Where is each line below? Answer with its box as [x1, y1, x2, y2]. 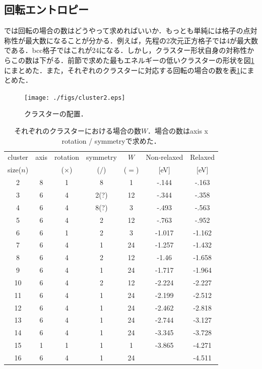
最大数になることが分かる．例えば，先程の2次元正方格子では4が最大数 [25, 35, 258, 45]
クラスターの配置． [24, 108, 88, 119]
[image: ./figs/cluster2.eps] [24, 94, 125, 101]
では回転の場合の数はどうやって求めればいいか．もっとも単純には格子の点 [4, 25, 250, 36]
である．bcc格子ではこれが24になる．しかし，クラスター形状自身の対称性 [4, 45, 247, 55]
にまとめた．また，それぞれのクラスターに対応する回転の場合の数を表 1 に [4, 65, 247, 75]
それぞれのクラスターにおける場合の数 [14, 126, 141, 136]
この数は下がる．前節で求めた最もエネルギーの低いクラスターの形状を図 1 [11, 54, 254, 65]
